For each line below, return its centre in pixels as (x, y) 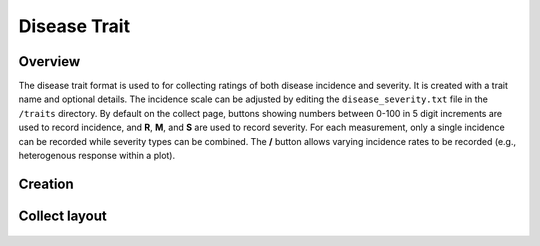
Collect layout (62, 215)
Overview (49, 61)
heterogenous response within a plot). (96, 156)
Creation (46, 183)
